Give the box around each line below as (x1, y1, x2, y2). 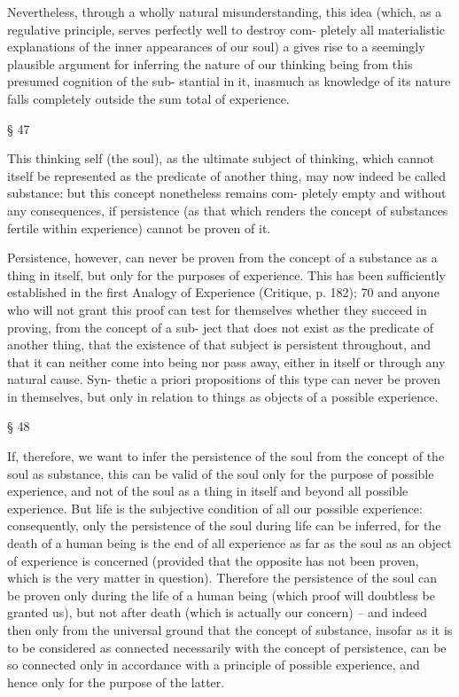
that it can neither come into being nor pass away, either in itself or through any (7, 352, 446, 371)
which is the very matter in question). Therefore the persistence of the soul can (7, 568, 438, 587)
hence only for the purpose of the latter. (7, 672, 225, 691)
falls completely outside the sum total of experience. (7, 89, 290, 107)
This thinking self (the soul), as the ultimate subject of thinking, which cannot (7, 149, 435, 168)
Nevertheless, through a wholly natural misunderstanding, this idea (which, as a (7, 3, 442, 20)
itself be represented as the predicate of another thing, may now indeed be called (7, 166, 447, 184)
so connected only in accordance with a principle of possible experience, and (7, 655, 420, 674)
